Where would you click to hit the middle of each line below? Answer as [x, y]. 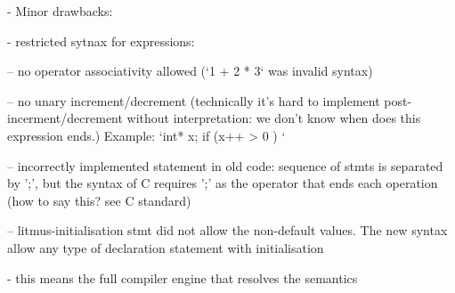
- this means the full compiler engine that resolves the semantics [183, 277]
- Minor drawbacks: [60, 11]
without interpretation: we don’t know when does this [274, 118]
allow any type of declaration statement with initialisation [166, 247]
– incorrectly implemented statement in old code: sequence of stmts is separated [225, 165]
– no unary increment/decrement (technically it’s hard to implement [194, 100]
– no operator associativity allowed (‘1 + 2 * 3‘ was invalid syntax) [190, 71]
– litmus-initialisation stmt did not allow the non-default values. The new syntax [227, 230]
